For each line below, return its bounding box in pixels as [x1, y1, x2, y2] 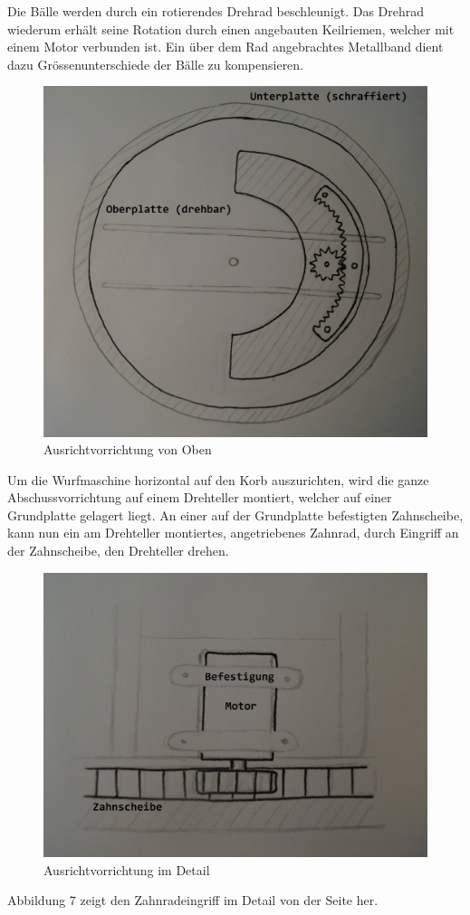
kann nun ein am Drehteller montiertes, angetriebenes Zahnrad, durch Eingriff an [7, 523, 459, 542]
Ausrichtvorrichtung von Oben [43, 440, 212, 459]
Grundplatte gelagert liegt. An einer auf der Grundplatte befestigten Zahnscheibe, [7, 505, 464, 524]
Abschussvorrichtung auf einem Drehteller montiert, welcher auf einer [7, 488, 392, 507]
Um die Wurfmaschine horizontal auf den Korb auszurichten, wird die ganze [7, 470, 429, 489]
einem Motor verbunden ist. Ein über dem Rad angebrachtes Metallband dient [7, 37, 444, 56]
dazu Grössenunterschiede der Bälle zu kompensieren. [7, 54, 304, 73]
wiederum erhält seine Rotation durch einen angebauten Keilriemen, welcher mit [7, 19, 455, 38]
